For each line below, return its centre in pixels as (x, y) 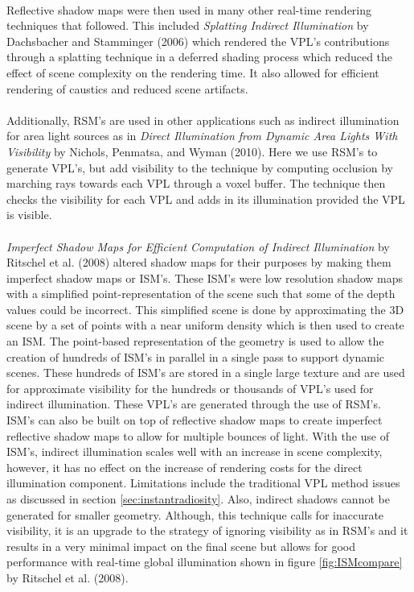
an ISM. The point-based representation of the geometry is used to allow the (195, 341)
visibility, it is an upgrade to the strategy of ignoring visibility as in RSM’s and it (207, 530)
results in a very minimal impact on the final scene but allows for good (181, 546)
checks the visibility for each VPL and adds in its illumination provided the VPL (206, 199)
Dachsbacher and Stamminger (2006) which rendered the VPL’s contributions (198, 41)
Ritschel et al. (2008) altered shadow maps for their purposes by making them (199, 262)
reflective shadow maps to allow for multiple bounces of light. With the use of (198, 435)
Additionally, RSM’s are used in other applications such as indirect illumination (203, 120)
